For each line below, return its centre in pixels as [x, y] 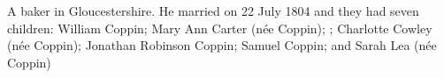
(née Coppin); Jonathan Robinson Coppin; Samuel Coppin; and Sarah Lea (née [222, 45]
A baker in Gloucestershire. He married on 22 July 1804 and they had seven [213, 11]
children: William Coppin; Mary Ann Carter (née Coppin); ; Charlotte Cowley [220, 28]
